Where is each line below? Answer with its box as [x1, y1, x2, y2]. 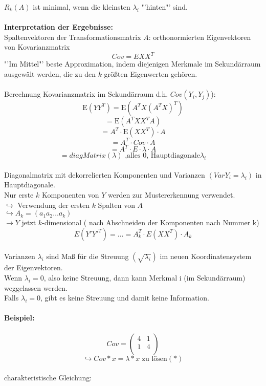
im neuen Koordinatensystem [160, 251, 252, 262]
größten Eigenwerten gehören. [104, 69, 197, 79]
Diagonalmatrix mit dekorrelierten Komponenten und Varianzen [4, 169, 205, 180]
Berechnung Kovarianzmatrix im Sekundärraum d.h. [4, 89, 168, 99]
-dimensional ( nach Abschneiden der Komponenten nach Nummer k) [42, 217, 259, 228]
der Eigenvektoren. [4, 262, 63, 273]
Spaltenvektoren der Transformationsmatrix [4, 31, 141, 42]
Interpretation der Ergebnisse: [4, 22, 113, 32]
